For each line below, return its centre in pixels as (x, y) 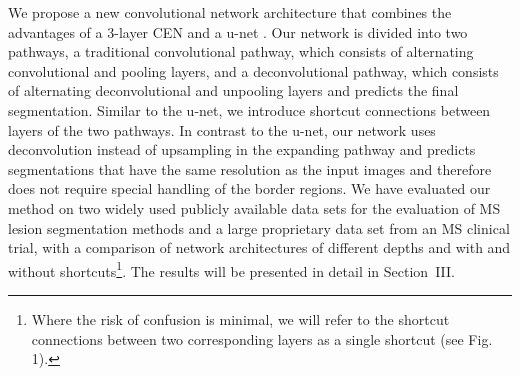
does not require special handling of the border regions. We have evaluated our (249, 188)
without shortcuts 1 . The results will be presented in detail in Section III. (231, 269)
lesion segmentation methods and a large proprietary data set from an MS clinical (259, 227)
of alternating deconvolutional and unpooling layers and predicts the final (233, 90)
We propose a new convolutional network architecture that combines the (230, 12)
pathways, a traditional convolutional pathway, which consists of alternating (241, 51)
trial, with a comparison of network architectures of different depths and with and (259, 247)
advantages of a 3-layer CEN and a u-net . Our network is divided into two (238, 31)
